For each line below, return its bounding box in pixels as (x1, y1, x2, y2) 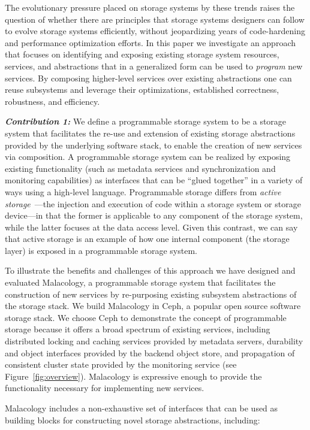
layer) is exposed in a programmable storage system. (5, 244, 197, 256)
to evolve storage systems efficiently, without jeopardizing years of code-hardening (5, 25, 306, 37)
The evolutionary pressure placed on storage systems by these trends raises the (5, 1, 295, 13)
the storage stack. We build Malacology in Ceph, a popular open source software (5, 299, 301, 312)
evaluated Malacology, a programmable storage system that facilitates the (5, 276, 276, 289)
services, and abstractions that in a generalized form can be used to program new (5, 59, 303, 72)
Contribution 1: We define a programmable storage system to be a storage (5, 115, 287, 128)
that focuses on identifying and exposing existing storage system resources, (5, 48, 279, 60)
